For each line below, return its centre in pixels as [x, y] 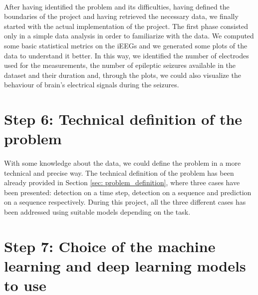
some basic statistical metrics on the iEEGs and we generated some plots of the [126, 45]
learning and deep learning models [125, 266]
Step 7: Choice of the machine [110, 246]
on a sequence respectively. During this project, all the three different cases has [125, 202]
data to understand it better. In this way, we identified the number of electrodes [127, 55]
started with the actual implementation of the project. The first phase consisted [126, 26]
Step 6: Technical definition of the [123, 119]
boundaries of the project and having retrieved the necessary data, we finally [121, 16]
